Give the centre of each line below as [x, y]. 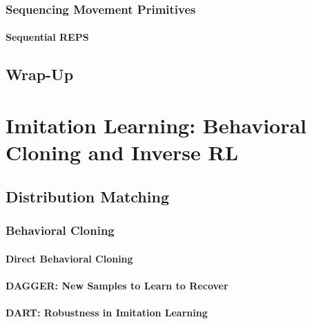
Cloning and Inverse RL [122, 152]
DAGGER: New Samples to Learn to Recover [117, 285]
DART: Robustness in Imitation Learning [107, 312]
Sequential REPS [47, 37]
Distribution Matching [87, 196]
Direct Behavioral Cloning [69, 258]
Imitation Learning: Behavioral [156, 125]
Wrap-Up [40, 74]
